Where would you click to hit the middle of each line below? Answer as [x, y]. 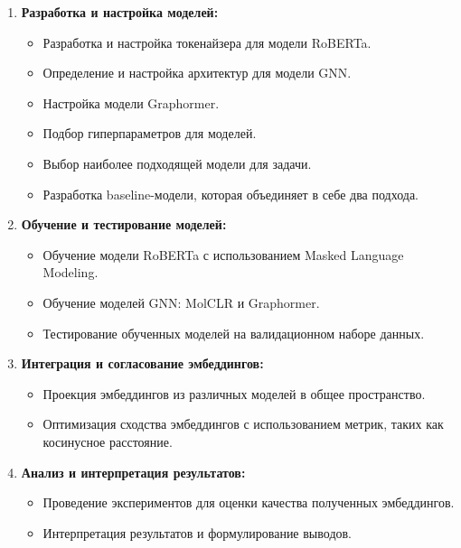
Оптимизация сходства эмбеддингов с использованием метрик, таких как [243, 424]
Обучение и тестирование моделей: [124, 224]
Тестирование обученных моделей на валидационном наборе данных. [234, 333]
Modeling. [71, 272]
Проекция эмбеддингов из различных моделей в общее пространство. [234, 393]
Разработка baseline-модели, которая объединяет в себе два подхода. [231, 194]
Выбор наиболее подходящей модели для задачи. [177, 163]
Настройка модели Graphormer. [131, 102]
